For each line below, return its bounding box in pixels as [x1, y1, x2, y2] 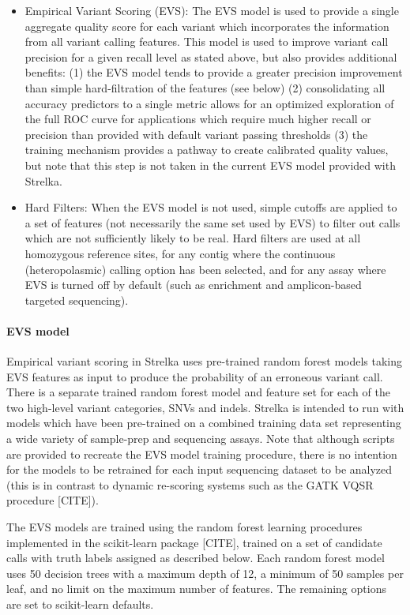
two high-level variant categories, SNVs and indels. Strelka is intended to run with [6, 399, 404, 415]
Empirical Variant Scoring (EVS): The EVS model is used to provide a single [24, 2, 399, 18]
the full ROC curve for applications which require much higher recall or [24, 111, 371, 127]
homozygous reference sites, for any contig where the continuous [24, 245, 336, 261]
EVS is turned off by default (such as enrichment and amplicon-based [24, 276, 362, 293]
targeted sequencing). [24, 291, 129, 308]
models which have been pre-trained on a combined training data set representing [6, 414, 401, 431]
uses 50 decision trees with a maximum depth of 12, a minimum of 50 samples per [6, 564, 404, 581]
